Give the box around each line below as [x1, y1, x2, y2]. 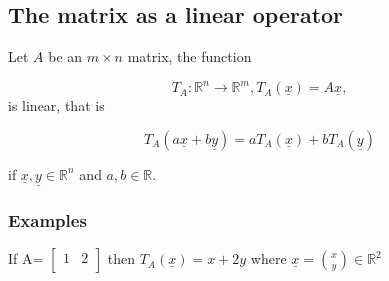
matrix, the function [127, 46, 252, 67]
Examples [8, 208, 87, 233]
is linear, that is [8, 95, 105, 116]
